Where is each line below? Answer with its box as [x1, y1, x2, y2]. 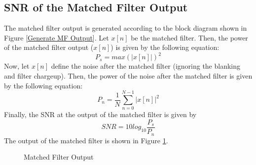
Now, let [4, 61, 30, 71]
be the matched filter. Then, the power [131, 32, 248, 42]
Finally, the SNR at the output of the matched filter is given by [4, 109, 197, 120]
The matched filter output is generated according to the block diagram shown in [4, 23, 247, 33]
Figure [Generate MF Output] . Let [4, 32, 109, 42]
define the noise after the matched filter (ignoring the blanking [51, 61, 241, 71]
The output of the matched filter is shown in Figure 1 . [4, 135, 168, 145]
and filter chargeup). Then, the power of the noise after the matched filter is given [4, 71, 253, 81]
